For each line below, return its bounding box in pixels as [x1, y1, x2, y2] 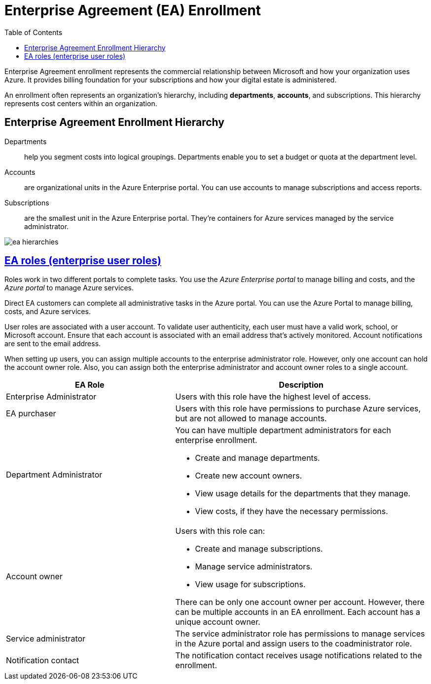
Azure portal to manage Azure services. [4, 283, 134, 292]
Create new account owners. [195, 471, 302, 481]
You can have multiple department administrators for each [175, 425, 391, 436]
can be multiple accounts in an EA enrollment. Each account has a [175, 607, 420, 617]
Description [279, 380, 324, 390]
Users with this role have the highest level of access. [175, 392, 371, 402]
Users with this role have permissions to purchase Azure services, [175, 403, 421, 414]
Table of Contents [4, 28, 63, 37]
